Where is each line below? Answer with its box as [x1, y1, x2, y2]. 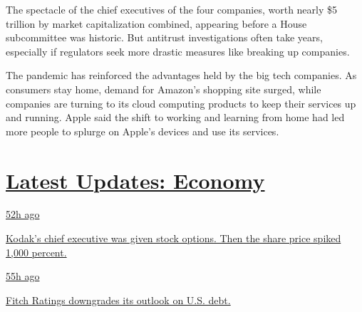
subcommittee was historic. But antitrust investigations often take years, [6, 30, 323, 45]
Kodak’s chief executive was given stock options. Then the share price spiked [6, 231, 341, 246]
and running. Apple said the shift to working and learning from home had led [6, 110, 345, 125]
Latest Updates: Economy [6, 165, 265, 194]
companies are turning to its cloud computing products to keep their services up [6, 95, 356, 110]
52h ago [6, 207, 40, 222]
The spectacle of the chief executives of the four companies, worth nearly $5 [6, 2, 338, 16]
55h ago [6, 269, 40, 284]
